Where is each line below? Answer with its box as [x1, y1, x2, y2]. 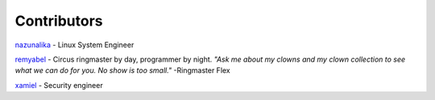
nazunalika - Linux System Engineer [14, 40, 135, 50]
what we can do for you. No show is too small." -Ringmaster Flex [14, 66, 231, 75]
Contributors [14, 12, 104, 30]
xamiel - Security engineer [14, 80, 104, 90]
